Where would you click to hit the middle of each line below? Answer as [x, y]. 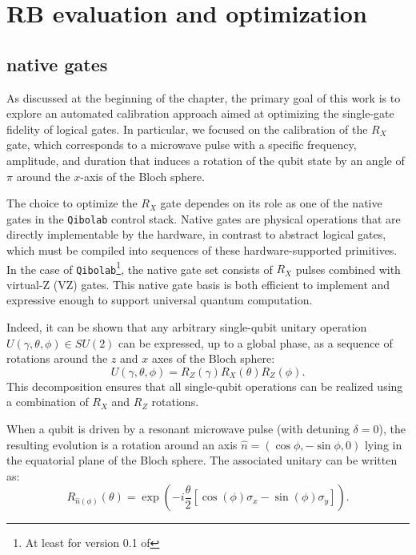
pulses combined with [348, 269]
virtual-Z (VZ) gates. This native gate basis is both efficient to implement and [198, 284]
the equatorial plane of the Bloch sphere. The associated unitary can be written [202, 460]
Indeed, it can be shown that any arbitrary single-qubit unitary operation [187, 327]
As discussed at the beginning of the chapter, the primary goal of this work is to [204, 97]
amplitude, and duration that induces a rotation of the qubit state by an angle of [206, 160]
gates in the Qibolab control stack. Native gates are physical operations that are [204, 218]
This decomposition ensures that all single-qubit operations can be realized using [205, 386]
